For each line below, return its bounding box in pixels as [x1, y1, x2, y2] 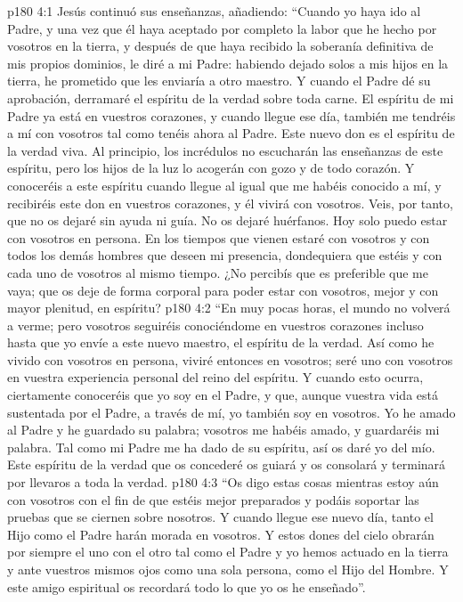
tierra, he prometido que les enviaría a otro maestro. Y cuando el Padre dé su [7, 71, 431, 90]
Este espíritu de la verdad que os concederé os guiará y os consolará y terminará [7, 455, 446, 474]
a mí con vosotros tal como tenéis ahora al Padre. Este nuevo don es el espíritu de [7, 124, 455, 142]
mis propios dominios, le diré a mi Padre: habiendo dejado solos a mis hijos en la [7, 53, 449, 72]
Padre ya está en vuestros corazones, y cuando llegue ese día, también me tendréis [7, 106, 456, 125]
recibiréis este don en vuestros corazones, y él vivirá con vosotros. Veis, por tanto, [7, 193, 453, 212]
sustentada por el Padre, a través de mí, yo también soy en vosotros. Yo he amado [7, 403, 456, 421]
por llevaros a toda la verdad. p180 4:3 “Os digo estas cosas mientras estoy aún [7, 473, 439, 492]
